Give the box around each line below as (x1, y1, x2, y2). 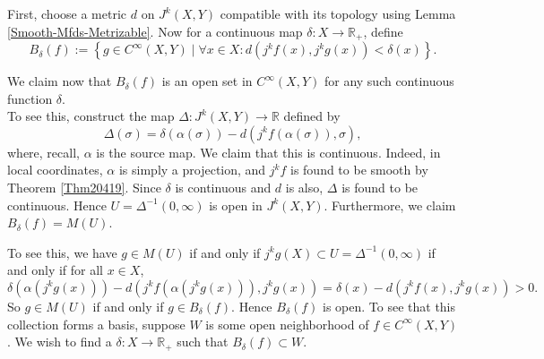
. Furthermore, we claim (324, 195, 456, 214)
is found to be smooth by (290, 160, 428, 179)
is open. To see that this (323, 296, 456, 315)
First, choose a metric (7, 4, 127, 22)
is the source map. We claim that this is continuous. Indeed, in (96, 142, 441, 161)
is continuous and (175, 178, 272, 197)
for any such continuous (324, 72, 454, 90)
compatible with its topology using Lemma (220, 4, 456, 22)
